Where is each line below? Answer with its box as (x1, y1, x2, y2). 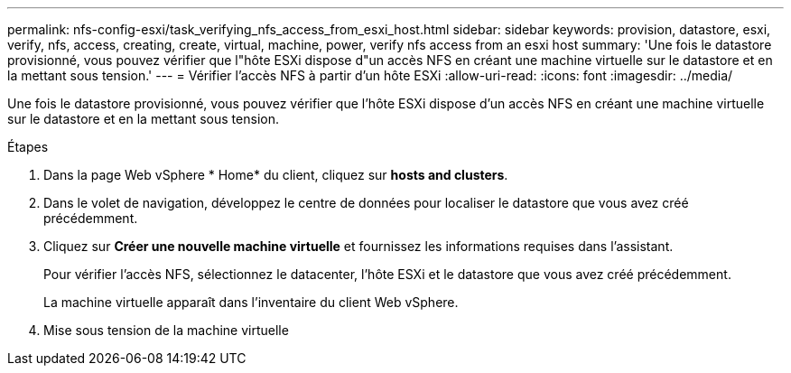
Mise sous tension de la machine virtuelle (43, 322, 289, 338)
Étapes (7, 139, 49, 154)
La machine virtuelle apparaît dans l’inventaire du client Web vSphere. (43, 294, 459, 310)
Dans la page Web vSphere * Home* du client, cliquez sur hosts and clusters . (43, 167, 508, 182)
